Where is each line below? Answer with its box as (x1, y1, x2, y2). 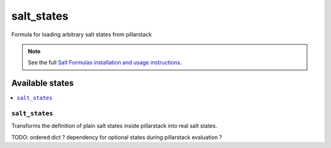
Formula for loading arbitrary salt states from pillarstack (11, 31, 153, 38)
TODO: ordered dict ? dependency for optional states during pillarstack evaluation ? (11, 133, 223, 141)
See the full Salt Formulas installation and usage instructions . (28, 59, 182, 66)
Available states (11, 78, 74, 88)
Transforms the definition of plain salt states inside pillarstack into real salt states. (11, 122, 218, 130)
